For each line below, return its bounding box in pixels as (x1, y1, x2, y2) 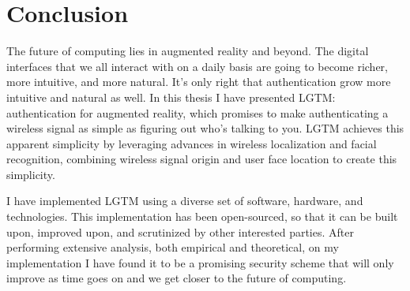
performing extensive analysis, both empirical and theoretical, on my (6, 239, 339, 256)
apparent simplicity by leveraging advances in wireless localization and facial (6, 135, 377, 151)
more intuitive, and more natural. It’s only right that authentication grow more (6, 73, 391, 90)
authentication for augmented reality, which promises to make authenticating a (6, 104, 389, 121)
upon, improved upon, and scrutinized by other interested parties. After (6, 223, 354, 240)
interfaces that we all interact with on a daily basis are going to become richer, (6, 58, 388, 74)
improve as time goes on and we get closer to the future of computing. (6, 270, 347, 286)
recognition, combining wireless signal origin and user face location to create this (6, 151, 397, 167)
